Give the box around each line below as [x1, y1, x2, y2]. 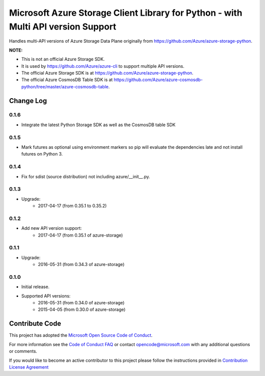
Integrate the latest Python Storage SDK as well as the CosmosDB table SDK [21, 122, 176, 128]
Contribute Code [9, 320, 61, 328]
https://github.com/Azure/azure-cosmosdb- [113, 77, 203, 83]
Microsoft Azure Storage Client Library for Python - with [9, 7, 242, 18]
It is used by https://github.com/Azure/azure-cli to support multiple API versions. [21, 63, 185, 69]
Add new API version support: [21, 225, 82, 231]
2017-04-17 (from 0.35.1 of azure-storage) [38, 232, 123, 238]
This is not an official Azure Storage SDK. [21, 56, 105, 62]
